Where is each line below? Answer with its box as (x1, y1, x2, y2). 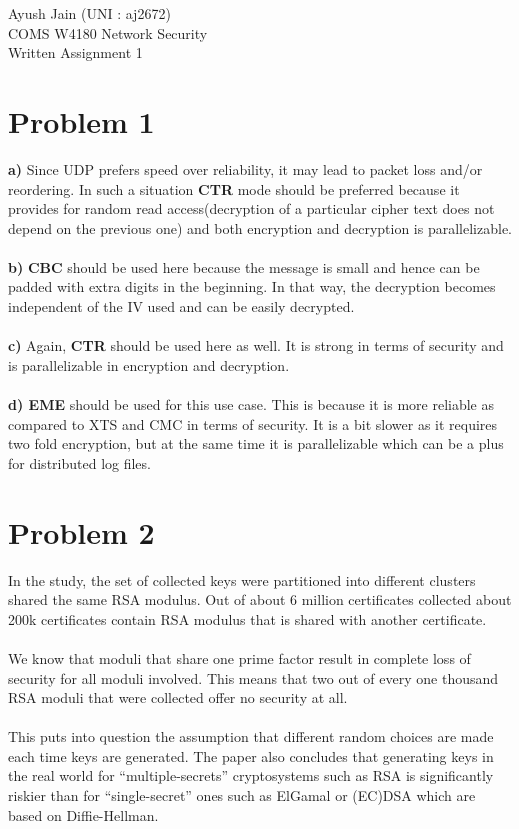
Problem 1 (8, 100, 155, 141)
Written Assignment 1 (8, 42, 143, 63)
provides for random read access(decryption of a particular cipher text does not (8, 198, 495, 219)
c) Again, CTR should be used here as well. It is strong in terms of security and (8, 335, 504, 356)
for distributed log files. (8, 452, 151, 473)
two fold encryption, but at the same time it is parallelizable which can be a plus (8, 433, 504, 454)
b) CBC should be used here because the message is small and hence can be (8, 256, 480, 277)
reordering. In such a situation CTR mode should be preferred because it (8, 178, 460, 199)
